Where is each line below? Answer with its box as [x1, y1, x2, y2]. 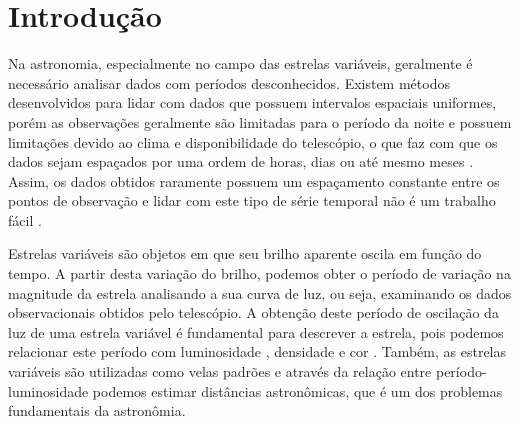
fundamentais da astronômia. [8, 400, 186, 421]
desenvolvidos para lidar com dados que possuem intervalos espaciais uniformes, [8, 92, 497, 113]
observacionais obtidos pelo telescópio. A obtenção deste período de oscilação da [8, 302, 499, 323]
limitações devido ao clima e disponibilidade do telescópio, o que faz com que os [8, 131, 498, 152]
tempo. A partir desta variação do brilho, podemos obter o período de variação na [8, 263, 511, 284]
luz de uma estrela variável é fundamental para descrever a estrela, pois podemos [8, 321, 504, 342]
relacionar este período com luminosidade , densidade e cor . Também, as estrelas [8, 341, 507, 362]
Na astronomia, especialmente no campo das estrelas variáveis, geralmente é [8, 53, 473, 74]
